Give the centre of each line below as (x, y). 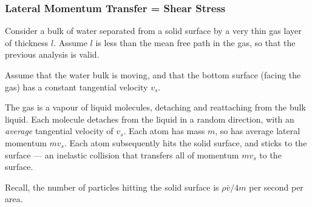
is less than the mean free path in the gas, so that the (195, 42)
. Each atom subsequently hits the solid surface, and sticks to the (185, 142)
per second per (276, 187)
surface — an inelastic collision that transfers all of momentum (122, 154)
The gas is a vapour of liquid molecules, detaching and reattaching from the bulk (155, 107)
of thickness (27, 42)
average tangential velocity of (59, 131)
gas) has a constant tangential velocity (76, 87)
